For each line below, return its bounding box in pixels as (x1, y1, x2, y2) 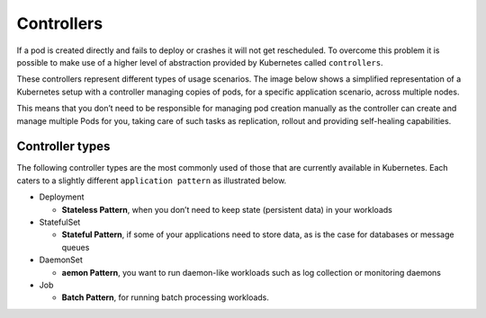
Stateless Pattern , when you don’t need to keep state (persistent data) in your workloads (61, 204, 393, 215)
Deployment (39, 191, 85, 202)
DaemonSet (39, 254, 83, 265)
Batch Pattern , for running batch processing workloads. (61, 292, 270, 303)
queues (61, 242, 90, 252)
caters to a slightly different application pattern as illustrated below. (16, 175, 287, 186)
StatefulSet (39, 216, 81, 227)
